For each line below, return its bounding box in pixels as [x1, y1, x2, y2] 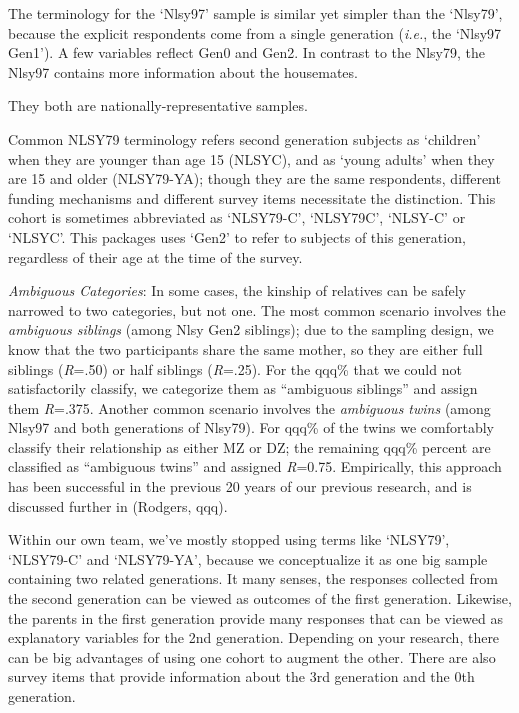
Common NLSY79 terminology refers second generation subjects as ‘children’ [8, 128, 481, 149]
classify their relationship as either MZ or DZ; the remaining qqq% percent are [8, 436, 491, 457]
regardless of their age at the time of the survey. [8, 246, 303, 267]
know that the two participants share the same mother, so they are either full [8, 338, 483, 359]
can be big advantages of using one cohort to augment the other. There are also [8, 646, 496, 667]
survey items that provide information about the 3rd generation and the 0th [8, 666, 475, 687]
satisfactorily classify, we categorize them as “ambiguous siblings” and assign [8, 378, 478, 399]
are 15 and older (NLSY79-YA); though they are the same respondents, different [8, 168, 501, 189]
